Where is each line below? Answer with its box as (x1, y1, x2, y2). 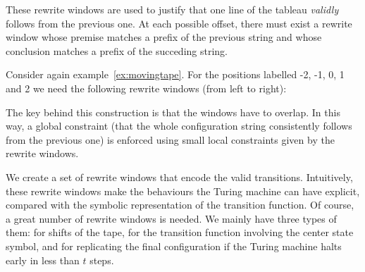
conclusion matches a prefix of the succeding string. (6, 43, 228, 58)
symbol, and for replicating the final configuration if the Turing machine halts (6, 238, 342, 253)
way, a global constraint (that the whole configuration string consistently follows (6, 118, 352, 133)
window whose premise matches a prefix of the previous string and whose (6, 30, 322, 44)
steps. (89, 252, 114, 267)
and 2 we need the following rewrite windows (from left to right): (6, 80, 287, 95)
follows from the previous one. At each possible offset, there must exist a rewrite (6, 16, 352, 30)
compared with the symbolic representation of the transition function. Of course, (6, 197, 354, 212)
